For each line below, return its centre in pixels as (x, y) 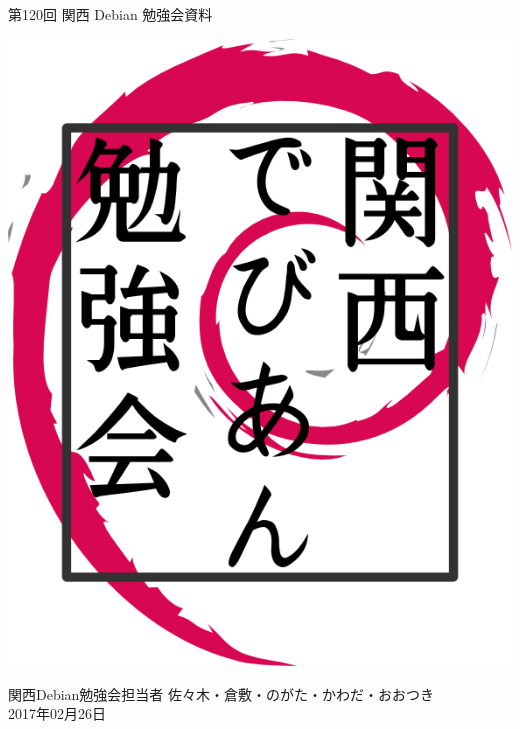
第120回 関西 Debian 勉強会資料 (110, 14)
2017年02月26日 (57, 713)
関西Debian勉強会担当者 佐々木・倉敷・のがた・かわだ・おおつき (221, 693)
